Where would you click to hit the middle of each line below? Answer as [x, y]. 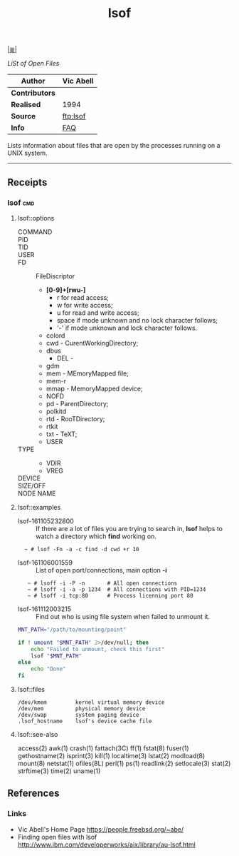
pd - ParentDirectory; [77, 403]
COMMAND [35, 232]
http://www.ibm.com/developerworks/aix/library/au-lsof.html [106, 845]
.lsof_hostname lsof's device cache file [85, 721]
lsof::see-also [38, 734]
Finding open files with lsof [57, 837]
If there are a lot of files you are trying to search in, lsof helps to [129, 528]
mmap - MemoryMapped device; [95, 388]
